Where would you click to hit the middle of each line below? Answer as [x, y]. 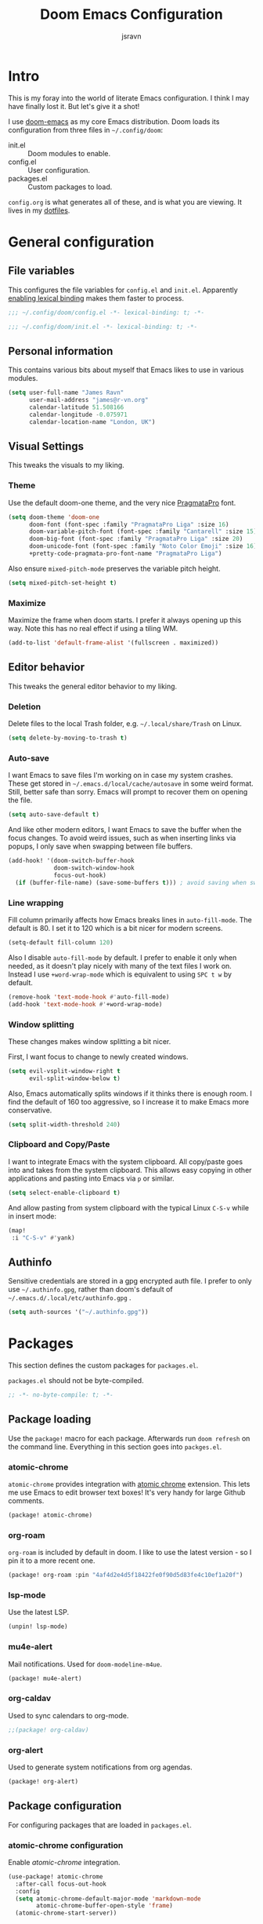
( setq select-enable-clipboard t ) [65, 1192]
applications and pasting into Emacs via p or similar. [91, 1178]
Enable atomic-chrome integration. [64, 1862]
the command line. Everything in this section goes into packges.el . [115, 1447]
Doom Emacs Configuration [131, 15]
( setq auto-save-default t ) [54, 815]
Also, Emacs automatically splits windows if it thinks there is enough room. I [130, 1093]
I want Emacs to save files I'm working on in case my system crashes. [121, 776]
